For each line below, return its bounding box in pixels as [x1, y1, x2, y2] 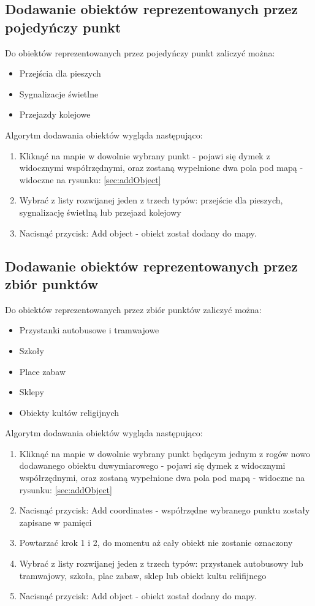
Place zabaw [19, 365, 66, 377]
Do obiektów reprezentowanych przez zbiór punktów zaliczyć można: [5, 303, 262, 316]
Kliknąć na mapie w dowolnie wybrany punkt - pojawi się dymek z [19, 149, 270, 162]
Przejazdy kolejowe [19, 108, 91, 121]
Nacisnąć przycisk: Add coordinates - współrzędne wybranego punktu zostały [19, 504, 310, 517]
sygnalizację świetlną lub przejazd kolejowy [19, 205, 181, 218]
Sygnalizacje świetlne [19, 87, 99, 100]
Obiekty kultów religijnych [19, 406, 120, 419]
